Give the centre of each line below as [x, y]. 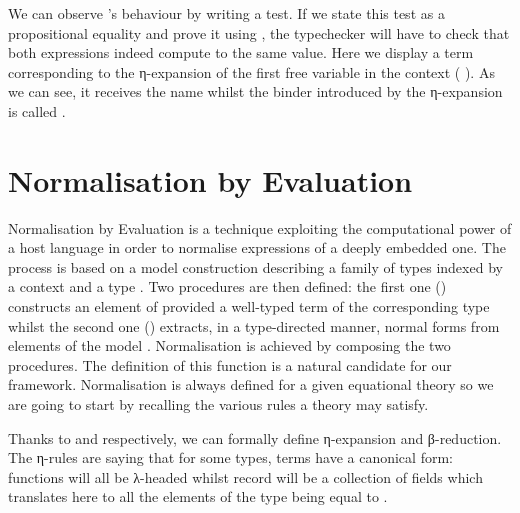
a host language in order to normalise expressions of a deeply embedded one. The [257, 247]
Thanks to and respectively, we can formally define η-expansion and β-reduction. [255, 437]
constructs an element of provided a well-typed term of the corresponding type [249, 306]
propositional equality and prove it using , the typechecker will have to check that [259, 32]
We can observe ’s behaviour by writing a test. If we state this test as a [226, 13]
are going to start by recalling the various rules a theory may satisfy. [218, 404]
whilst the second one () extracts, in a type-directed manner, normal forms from [254, 325]
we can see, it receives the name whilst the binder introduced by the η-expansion [255, 91]
